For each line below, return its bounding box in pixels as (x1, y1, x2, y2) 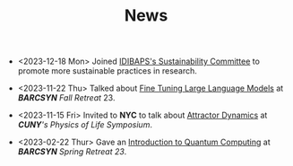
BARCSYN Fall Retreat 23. (17, 92, 116, 103)
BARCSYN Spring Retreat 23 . (17, 146, 127, 157)
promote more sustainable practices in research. (17, 66, 197, 76)
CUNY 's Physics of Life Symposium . (17, 119, 152, 130)
